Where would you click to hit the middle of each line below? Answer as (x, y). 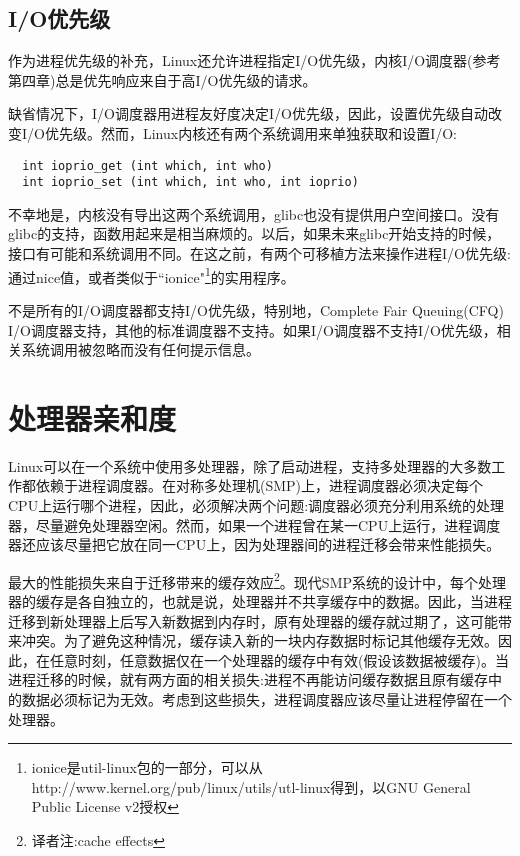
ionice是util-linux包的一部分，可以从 (147, 767)
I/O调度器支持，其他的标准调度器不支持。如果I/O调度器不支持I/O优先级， (252, 329)
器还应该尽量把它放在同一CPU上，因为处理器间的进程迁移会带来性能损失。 (254, 544)
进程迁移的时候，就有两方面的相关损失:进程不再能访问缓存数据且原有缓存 (248, 679)
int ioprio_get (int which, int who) (147, 165)
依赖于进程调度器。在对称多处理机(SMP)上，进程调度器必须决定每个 (259, 485)
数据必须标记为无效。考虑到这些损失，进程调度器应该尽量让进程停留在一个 (266, 699)
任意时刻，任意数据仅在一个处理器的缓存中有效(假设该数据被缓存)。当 (279, 659)
